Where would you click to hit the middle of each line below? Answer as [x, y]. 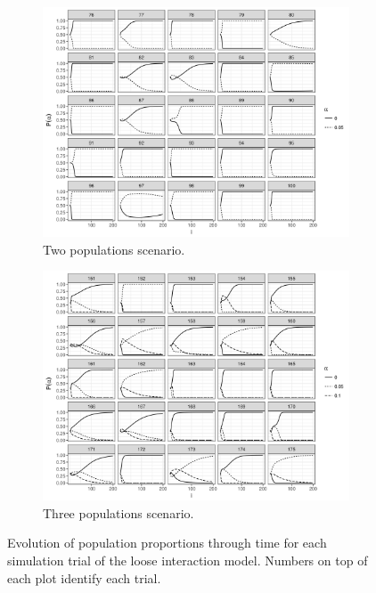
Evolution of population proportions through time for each [167, 543]
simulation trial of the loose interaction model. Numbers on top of [188, 560]
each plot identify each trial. [84, 577]
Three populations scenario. [119, 512]
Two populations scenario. [114, 249]
